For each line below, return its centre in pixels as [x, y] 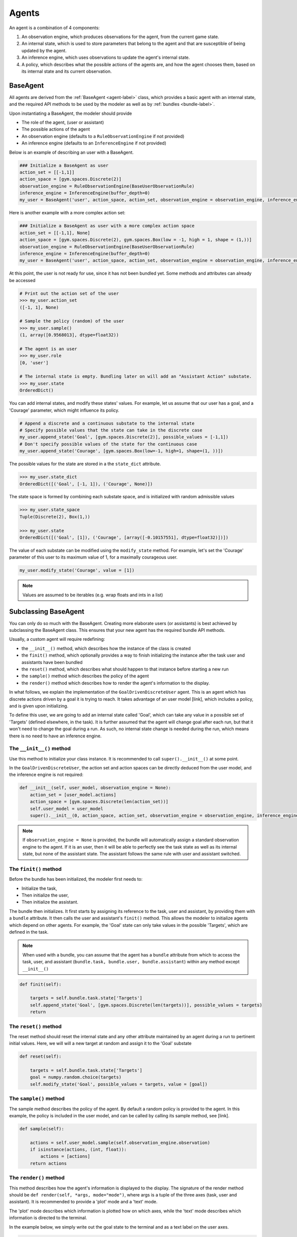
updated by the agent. [44, 50]
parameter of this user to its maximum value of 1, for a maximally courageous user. [93, 557]
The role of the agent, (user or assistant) [63, 122]
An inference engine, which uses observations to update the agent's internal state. [106, 57]
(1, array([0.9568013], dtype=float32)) [69, 335]
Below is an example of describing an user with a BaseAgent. [71, 152]
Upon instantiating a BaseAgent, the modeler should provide [71, 113]
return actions [48, 1163]
